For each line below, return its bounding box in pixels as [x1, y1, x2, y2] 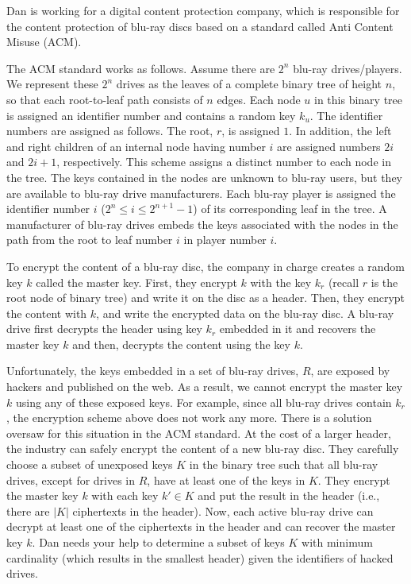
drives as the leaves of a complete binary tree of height [116, 75, 382, 92]
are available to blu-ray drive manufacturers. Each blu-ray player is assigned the [6, 184, 396, 201]
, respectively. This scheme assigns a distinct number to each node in [56, 153, 391, 170]
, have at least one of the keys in [147, 471, 305, 488]
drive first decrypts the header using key [6, 320, 202, 337]
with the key [250, 273, 312, 290]
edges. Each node [217, 91, 301, 107]
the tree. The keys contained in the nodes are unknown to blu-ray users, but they [6, 168, 403, 185]
